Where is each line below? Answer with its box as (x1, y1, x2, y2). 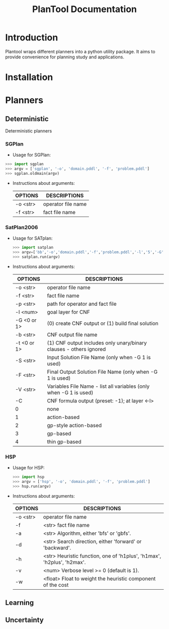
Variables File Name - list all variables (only (47, 383, 150, 390)
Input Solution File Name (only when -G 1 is (47, 354, 151, 361)
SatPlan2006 (5, 224, 38, 231)
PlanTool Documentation (32, 4, 137, 15)
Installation (5, 72, 53, 83)
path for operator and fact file (47, 300, 117, 307)
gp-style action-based (47, 422, 102, 429)
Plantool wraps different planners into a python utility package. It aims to (5, 48, 155, 54)
